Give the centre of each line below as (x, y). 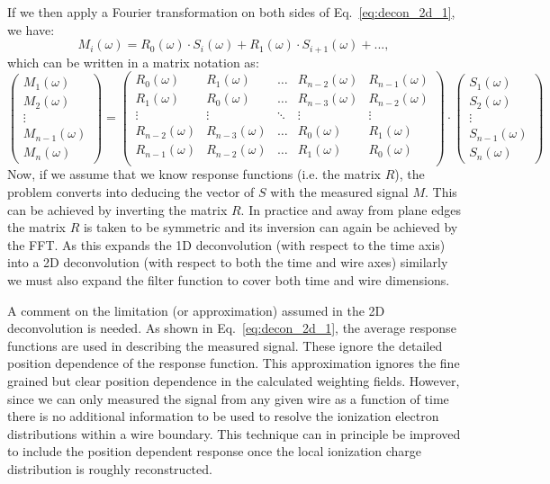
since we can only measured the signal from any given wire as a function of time (228, 398)
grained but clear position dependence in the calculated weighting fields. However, (234, 381)
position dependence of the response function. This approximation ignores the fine (234, 363)
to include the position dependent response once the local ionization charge (214, 451)
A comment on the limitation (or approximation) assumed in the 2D (196, 310)
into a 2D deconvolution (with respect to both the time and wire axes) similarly (228, 262)
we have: (31, 29)
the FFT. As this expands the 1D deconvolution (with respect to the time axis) (226, 244)
